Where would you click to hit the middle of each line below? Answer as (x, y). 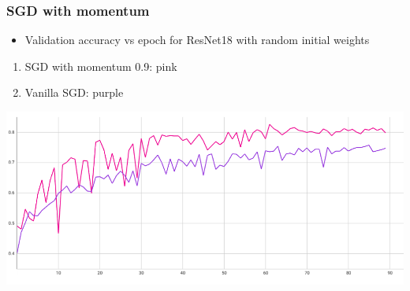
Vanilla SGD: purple (74, 92)
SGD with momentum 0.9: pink (101, 66)
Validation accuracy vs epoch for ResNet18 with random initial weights (197, 40)
